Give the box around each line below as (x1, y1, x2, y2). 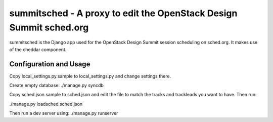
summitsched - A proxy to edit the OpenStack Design (9, 8, 238, 19)
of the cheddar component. (9, 46, 67, 53)
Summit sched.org (9, 22, 89, 33)
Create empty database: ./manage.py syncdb (9, 83, 104, 89)
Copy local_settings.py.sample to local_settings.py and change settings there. (9, 73, 171, 79)
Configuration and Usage (9, 60, 90, 68)
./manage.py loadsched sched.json (9, 101, 83, 107)
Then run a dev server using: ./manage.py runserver (9, 110, 118, 116)
